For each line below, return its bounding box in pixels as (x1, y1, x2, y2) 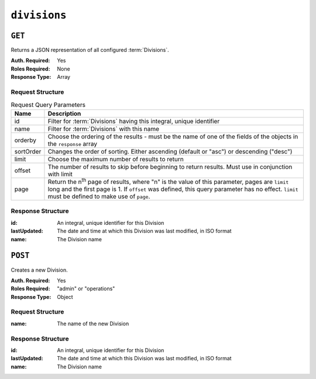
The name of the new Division (57, 320, 129, 327)
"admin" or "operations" (57, 285, 115, 292)
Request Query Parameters (11, 100, 86, 109)
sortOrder (14, 147, 42, 155)
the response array (47, 140, 98, 148)
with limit (47, 170, 73, 178)
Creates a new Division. (11, 266, 68, 273)
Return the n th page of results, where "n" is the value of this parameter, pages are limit (47, 176, 289, 186)
